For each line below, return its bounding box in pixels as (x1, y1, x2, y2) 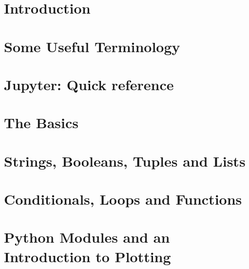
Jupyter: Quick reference (4, 74, 174, 94)
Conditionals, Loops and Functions (4, 189, 242, 209)
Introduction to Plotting (4, 246, 171, 266)
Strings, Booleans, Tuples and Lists (4, 151, 246, 171)
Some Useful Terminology (4, 36, 180, 56)
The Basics (4, 113, 78, 133)
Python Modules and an (4, 227, 170, 247)
